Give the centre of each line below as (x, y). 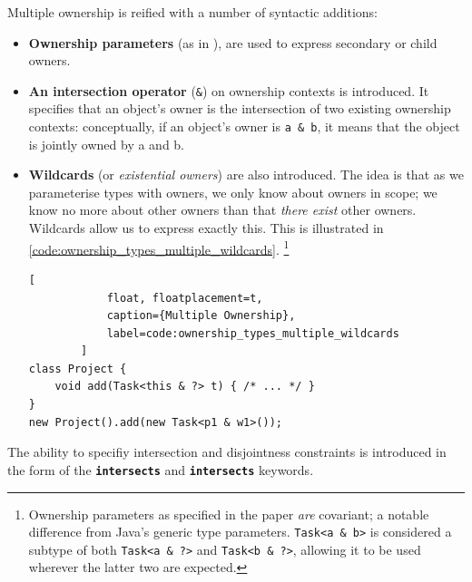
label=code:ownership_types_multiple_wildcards (253, 333)
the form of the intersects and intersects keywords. (161, 469)
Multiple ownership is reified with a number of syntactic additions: (193, 12)
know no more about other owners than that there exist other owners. (222, 210)
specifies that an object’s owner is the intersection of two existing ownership (240, 108)
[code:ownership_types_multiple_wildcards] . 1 (159, 247)
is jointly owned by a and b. (107, 144)
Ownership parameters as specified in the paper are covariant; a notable (229, 514)
